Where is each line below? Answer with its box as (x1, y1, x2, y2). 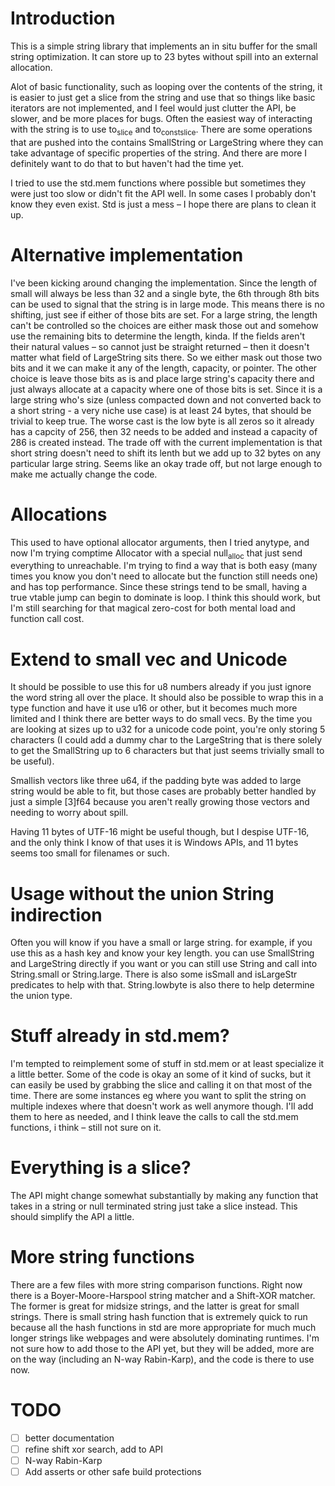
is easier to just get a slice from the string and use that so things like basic (10, 91, 316, 103)
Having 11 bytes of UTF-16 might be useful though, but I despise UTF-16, (10, 826, 310, 838)
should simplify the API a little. (10, 1211, 135, 1223)
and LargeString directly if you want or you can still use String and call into (10, 958, 318, 970)
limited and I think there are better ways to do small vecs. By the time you (10, 713, 313, 725)
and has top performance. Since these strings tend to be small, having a (10, 581, 308, 593)
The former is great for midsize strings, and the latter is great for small (10, 1300, 300, 1312)
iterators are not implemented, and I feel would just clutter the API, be (10, 102, 297, 114)
